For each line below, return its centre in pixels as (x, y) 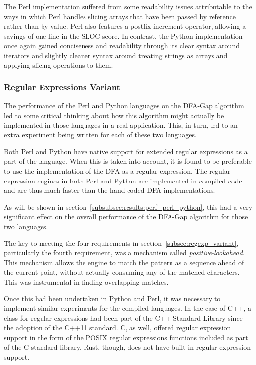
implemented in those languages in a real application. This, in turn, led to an (121, 125)
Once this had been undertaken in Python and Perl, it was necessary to (112, 298)
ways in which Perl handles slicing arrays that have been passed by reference (120, 16)
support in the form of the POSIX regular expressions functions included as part (126, 337)
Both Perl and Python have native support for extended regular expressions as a (126, 151)
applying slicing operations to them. (59, 65)
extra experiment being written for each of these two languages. (100, 135)
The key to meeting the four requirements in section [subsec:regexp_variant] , (121, 243)
